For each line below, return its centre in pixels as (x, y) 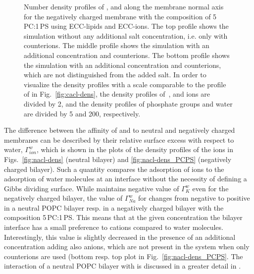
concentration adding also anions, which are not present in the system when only (127, 247)
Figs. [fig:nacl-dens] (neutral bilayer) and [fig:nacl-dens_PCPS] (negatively (118, 159)
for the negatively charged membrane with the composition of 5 (120, 16)
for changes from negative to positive (194, 198)
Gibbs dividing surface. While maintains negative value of (92, 188)
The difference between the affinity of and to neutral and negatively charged (120, 130)
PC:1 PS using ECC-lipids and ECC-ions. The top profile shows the (126, 26)
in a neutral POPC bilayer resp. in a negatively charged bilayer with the (114, 207)
